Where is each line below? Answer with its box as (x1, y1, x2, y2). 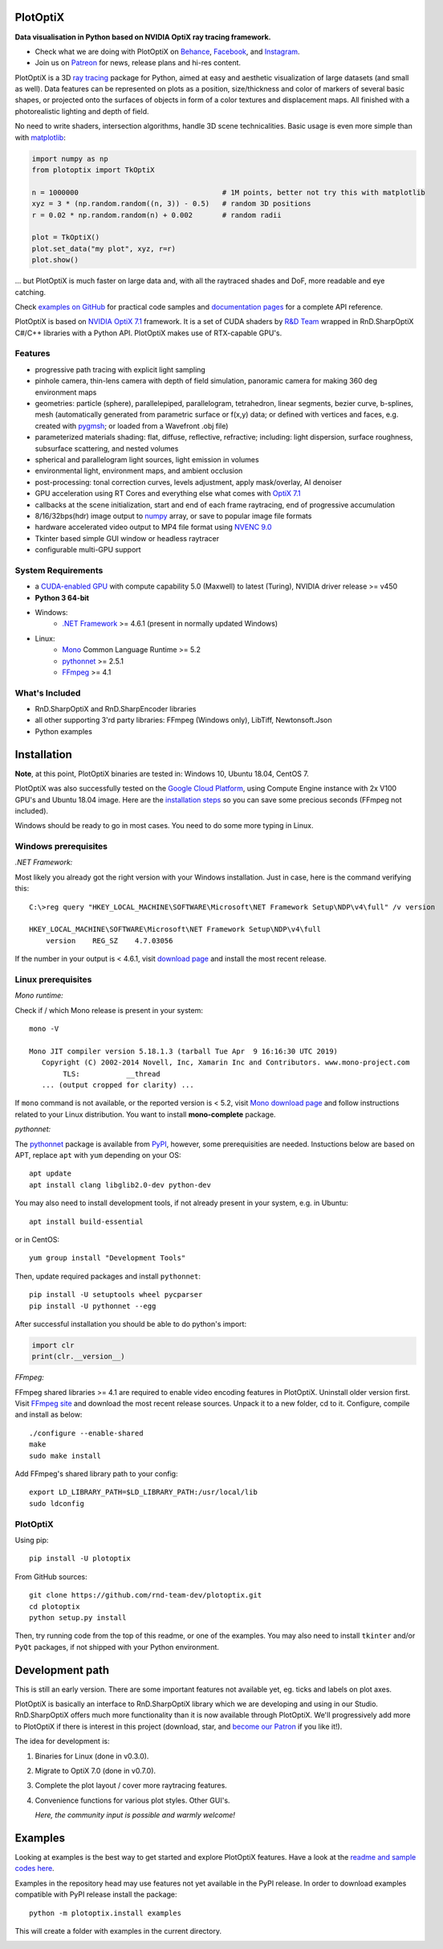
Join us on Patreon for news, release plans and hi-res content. (35, 58, 241, 68)
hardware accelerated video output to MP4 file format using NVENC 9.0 (35, 523, 272, 532)
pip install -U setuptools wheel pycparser (29, 1290, 203, 1299)
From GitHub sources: (14, 1572, 87, 1582)
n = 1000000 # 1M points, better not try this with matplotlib (31, 187, 425, 197)
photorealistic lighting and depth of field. (14, 106, 149, 116)
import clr (31, 1340, 75, 1350)
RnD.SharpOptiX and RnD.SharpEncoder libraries (35, 704, 197, 714)
